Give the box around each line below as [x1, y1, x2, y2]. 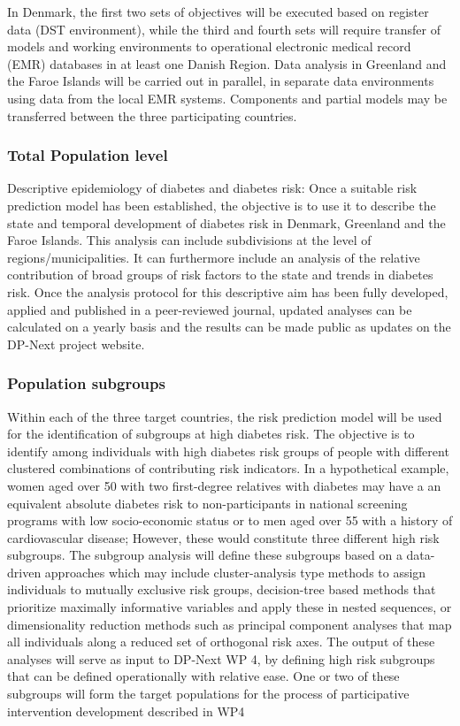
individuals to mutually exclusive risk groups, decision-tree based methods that [7, 580, 436, 599]
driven [7, 562, 42, 581]
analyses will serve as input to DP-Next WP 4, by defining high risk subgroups [7, 649, 435, 668]
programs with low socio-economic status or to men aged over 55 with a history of [7, 511, 453, 530]
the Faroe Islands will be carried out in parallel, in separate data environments [7, 72, 434, 90]
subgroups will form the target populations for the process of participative [7, 684, 410, 703]
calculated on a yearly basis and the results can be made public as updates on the [7, 317, 451, 336]
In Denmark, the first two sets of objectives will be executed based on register [7, 3, 429, 20]
